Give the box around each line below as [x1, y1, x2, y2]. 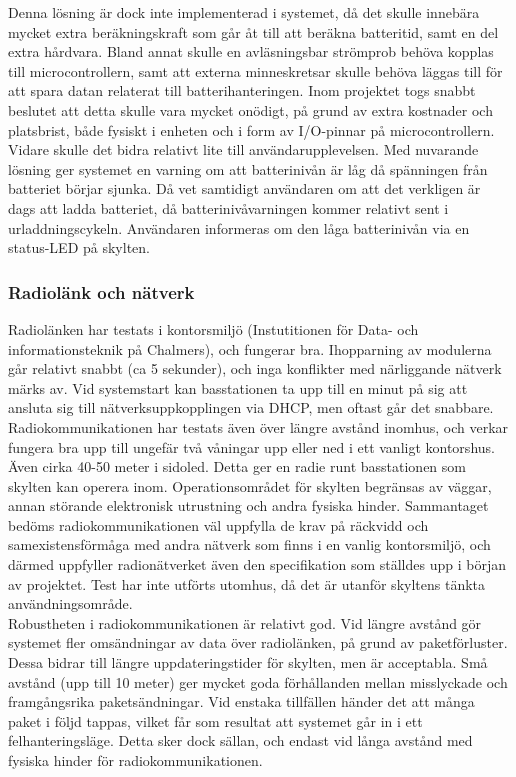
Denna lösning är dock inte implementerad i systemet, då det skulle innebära [8, 2, 480, 22]
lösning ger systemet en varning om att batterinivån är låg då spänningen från [8, 158, 488, 179]
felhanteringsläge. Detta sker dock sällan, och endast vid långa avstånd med [8, 730, 473, 751]
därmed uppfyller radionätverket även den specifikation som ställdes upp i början [8, 554, 506, 575]
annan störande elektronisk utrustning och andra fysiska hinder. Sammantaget [8, 495, 489, 516]
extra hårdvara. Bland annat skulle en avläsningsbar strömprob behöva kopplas [8, 41, 494, 62]
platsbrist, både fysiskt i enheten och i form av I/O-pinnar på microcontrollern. [8, 119, 495, 140]
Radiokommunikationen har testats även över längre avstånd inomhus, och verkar [8, 416, 509, 437]
